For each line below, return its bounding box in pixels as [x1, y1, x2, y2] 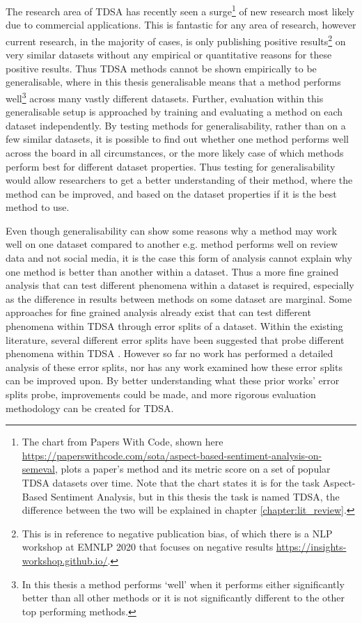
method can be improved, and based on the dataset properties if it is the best [6, 186, 337, 200]
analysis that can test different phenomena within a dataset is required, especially [6, 278, 354, 292]
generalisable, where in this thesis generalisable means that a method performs [6, 74, 341, 89]
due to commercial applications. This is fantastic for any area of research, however [6, 17, 356, 32]
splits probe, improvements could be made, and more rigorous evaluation [6, 387, 316, 401]
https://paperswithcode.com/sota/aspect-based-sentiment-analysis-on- [22, 448, 322, 462]
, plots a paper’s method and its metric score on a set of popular [54, 462, 331, 476]
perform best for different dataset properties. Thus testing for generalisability [6, 159, 336, 173]
